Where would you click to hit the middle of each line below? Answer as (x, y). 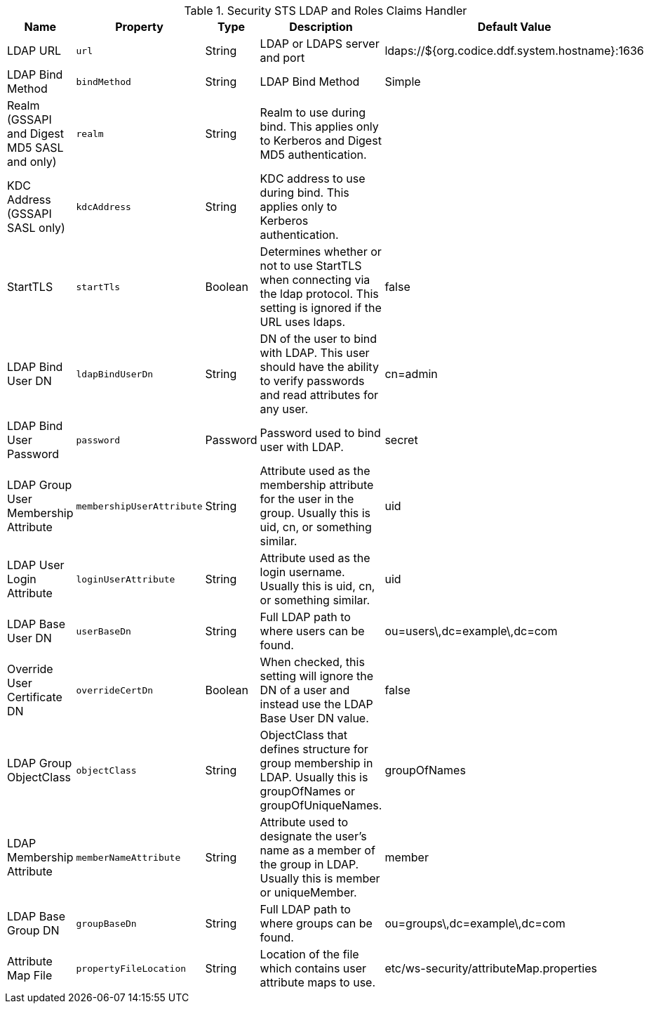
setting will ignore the (317, 676)
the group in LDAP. (309, 864)
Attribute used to (304, 822)
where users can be (312, 631)
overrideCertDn (115, 690)
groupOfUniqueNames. (321, 805)
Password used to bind (320, 433)
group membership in (316, 763)
